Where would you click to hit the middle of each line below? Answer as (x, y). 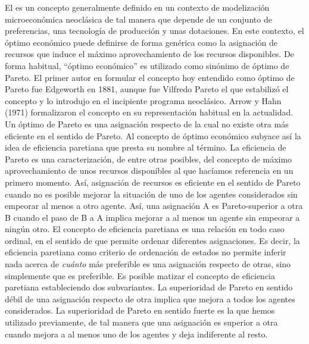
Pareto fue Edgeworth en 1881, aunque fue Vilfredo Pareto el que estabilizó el (147, 89)
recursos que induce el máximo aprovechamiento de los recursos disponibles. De (149, 54)
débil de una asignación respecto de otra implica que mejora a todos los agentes (150, 298)
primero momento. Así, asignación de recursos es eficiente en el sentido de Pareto (153, 182)
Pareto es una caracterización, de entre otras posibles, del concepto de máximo (149, 159)
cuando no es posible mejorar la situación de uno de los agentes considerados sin (151, 194)
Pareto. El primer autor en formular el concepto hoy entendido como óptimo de (150, 77)
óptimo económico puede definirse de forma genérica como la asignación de (141, 42)
